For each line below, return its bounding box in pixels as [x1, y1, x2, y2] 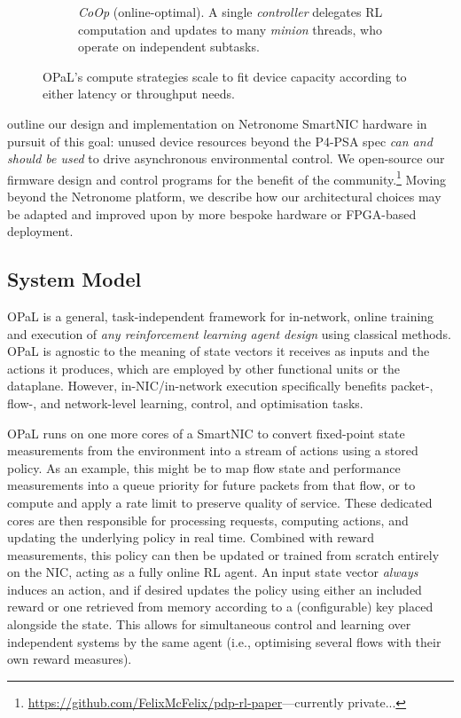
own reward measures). [7, 650, 132, 668]
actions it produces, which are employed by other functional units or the [7, 359, 400, 377]
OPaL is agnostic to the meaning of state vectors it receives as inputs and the [7, 342, 430, 360]
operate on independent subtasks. [78, 37, 260, 56]
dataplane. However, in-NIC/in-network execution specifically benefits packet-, [7, 376, 434, 395]
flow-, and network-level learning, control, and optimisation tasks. [7, 393, 363, 412]
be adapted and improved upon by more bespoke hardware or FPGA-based [7, 204, 417, 223]
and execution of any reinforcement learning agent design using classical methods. [7, 324, 451, 343]
